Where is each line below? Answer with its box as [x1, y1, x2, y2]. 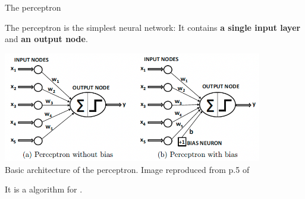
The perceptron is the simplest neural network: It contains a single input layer [5, 21, 301, 33]
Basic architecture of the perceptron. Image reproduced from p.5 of [5, 163, 250, 175]
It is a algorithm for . [5, 183, 83, 195]
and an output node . [5, 33, 88, 45]
